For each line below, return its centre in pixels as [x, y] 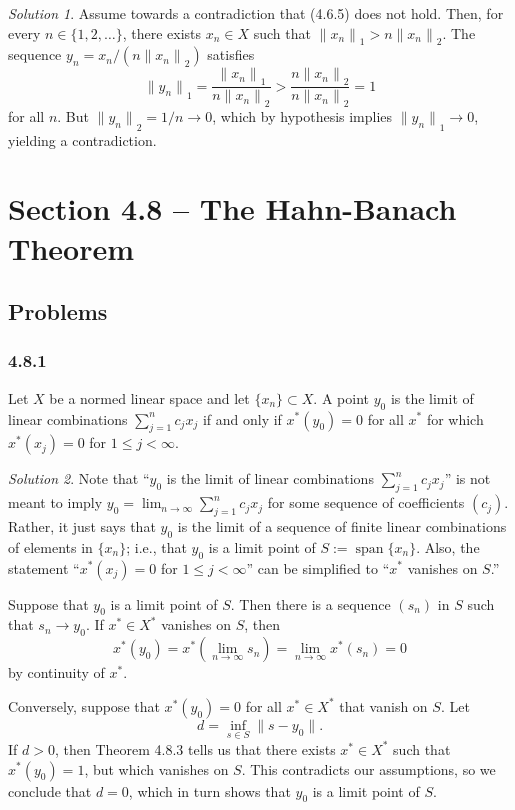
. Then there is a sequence [310, 603]
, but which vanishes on [156, 768]
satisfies [231, 54]
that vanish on [383, 705]
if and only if [242, 418]
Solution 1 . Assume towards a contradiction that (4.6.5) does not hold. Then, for [256, 13]
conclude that [50, 790]
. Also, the [448, 546]
